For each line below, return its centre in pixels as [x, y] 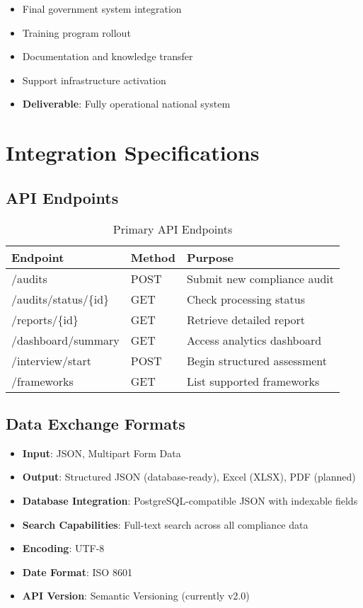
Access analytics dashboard [254, 340]
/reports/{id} [45, 319]
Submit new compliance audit [260, 278]
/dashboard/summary [65, 340]
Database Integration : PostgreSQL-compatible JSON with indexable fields [190, 500]
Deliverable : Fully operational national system [126, 104]
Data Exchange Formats [96, 423]
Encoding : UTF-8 [63, 548]
